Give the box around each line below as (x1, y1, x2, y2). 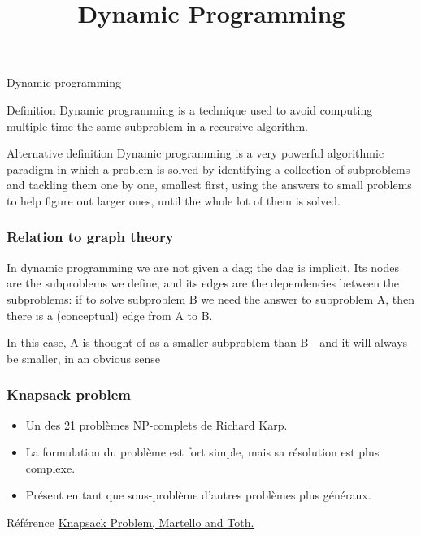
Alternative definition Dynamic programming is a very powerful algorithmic (7, 145, 384, 162)
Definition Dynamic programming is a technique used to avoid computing (7, 101, 373, 118)
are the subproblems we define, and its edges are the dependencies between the (7, 274, 400, 292)
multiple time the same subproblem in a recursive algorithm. (7, 117, 308, 134)
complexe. (25, 459, 76, 476)
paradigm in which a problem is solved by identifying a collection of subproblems (7, 160, 410, 177)
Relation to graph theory (7, 227, 174, 247)
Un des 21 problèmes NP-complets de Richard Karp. (25, 416, 288, 433)
